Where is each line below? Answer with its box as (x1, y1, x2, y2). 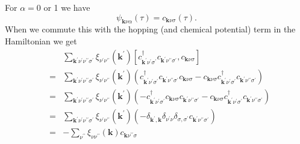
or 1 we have (43, 1, 90, 13)
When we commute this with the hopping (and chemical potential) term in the (5, 23, 296, 35)
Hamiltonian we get (5, 34, 77, 47)
